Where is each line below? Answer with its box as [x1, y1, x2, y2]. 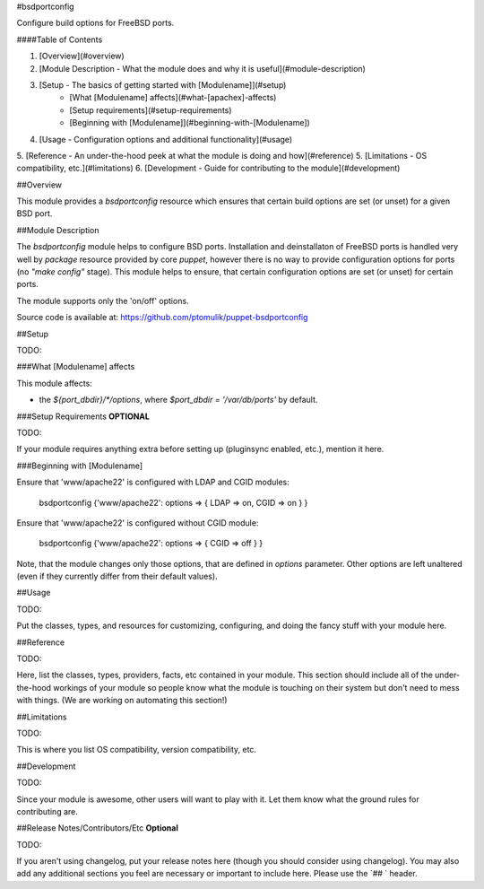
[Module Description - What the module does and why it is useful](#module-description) [39, 63, 367, 74]
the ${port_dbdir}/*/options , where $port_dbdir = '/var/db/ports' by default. [39, 395, 318, 405]
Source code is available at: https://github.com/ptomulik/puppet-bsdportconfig [16, 312, 308, 323]
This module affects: [16, 378, 93, 388]
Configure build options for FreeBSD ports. [16, 18, 175, 29]
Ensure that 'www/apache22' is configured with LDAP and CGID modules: [16, 476, 290, 488]
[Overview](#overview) [39, 50, 125, 62]
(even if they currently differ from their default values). [16, 571, 219, 582]
